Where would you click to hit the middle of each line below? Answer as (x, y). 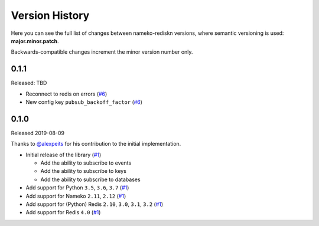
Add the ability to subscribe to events (86, 163)
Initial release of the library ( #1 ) (64, 155)
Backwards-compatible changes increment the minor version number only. (102, 52)
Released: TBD (29, 83)
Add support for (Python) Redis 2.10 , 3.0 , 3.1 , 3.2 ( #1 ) (95, 204)
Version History (50, 15)
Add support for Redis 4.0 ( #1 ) (63, 212)
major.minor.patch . (35, 41)
